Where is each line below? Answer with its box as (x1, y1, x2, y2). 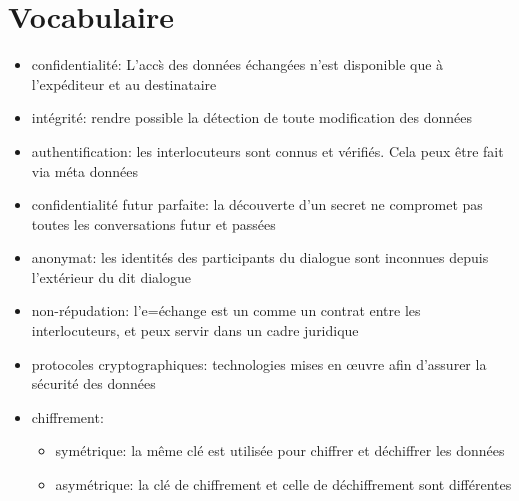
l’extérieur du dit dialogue (31, 266, 191, 287)
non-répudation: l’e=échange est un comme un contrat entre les (31, 300, 421, 321)
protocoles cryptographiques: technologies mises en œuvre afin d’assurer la (31, 353, 487, 374)
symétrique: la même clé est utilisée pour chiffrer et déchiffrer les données (55, 440, 505, 461)
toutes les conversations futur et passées (31, 213, 276, 234)
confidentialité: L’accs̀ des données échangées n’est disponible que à (31, 54, 444, 75)
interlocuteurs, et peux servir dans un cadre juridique (31, 320, 359, 341)
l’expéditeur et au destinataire (31, 73, 217, 94)
